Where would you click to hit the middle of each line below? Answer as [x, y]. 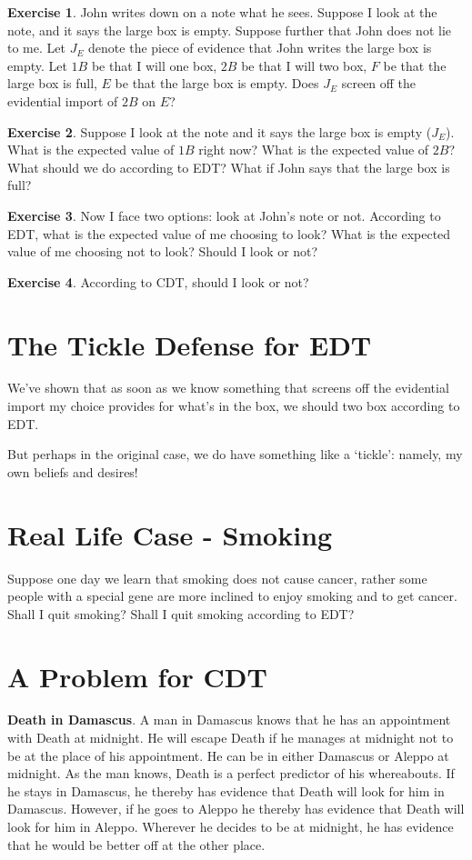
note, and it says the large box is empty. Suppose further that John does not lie [229, 30]
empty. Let [37, 65]
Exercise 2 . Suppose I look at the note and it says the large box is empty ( [220, 131]
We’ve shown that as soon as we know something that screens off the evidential [228, 388]
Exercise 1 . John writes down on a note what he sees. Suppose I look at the [222, 12]
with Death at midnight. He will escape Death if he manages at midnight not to [231, 738]
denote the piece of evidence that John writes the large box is [260, 48]
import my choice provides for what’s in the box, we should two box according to [234, 406]
